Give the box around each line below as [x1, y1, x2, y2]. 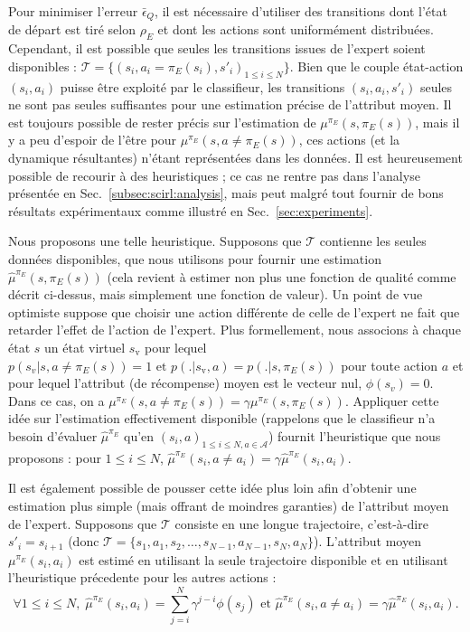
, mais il [415, 112, 460, 131]
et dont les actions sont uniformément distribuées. [157, 20, 434, 39]
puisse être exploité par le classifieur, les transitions [60, 77, 345, 96]
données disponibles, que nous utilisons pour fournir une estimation [8, 249, 381, 268]
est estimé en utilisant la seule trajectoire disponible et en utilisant [79, 550, 448, 569]
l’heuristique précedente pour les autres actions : [8, 568, 277, 587]
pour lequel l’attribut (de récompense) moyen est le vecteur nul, [8, 373, 362, 392]
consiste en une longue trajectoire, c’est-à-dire [174, 514, 428, 533]
